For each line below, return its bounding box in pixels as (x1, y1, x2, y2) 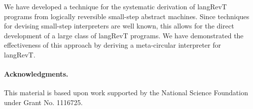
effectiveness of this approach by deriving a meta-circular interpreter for (4, 40, 221, 50)
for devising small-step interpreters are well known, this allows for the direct (4, 21, 234, 31)
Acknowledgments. (4, 69, 69, 79)
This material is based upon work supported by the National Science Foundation (4, 87, 248, 98)
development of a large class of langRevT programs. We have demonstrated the (4, 30, 244, 40)
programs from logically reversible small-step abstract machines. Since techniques (4, 11, 250, 21)
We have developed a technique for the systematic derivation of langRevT (4, 1, 227, 11)
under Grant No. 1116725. (4, 97, 83, 107)
